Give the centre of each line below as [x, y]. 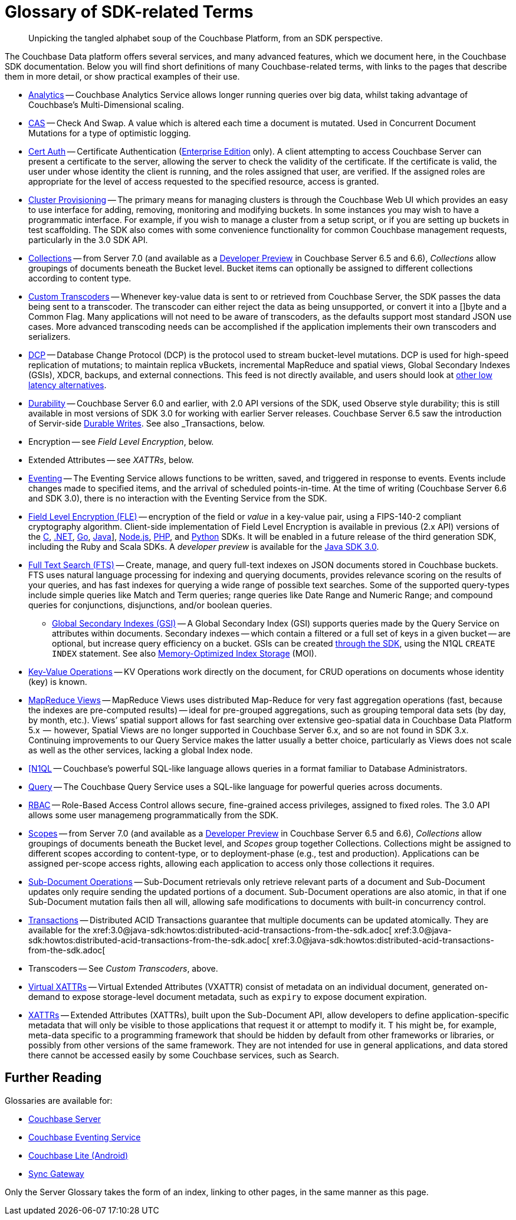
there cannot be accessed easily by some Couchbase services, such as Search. [184, 1055]
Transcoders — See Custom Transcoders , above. [123, 968]
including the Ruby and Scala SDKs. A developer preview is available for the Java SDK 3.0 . [204, 546]
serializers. [50, 336]
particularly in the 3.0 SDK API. [88, 240]
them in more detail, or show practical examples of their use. [122, 76]
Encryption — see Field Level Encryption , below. [121, 441]
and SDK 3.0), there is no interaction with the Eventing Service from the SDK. [178, 498]
